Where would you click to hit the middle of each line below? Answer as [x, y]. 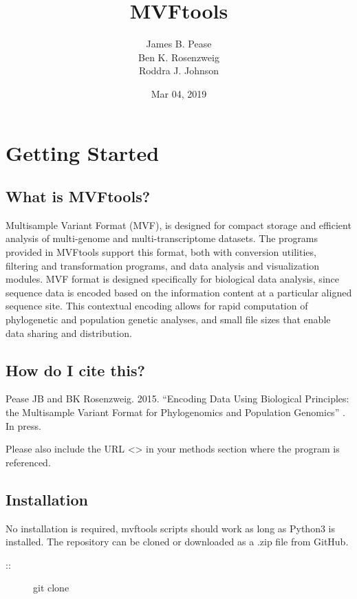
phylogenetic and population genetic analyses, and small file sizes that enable [168, 319]
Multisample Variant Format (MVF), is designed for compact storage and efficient [178, 225]
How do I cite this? [75, 370]
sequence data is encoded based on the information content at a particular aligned [179, 292]
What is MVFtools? [78, 196]
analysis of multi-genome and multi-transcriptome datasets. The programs [162, 238]
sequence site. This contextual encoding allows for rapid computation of [157, 306]
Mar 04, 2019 [179, 93]
